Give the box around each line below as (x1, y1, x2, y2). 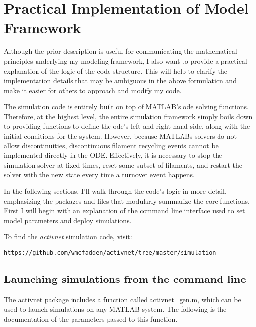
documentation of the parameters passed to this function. (4, 314, 178, 324)
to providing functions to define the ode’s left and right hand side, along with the (4, 121, 250, 131)
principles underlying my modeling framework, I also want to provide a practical (4, 55, 247, 66)
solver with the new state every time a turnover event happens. (4, 169, 195, 180)
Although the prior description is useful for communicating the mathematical (4, 46, 237, 56)
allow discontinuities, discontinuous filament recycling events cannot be (4, 140, 219, 150)
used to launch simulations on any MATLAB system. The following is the (4, 304, 227, 314)
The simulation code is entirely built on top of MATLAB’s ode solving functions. (4, 101, 249, 112)
